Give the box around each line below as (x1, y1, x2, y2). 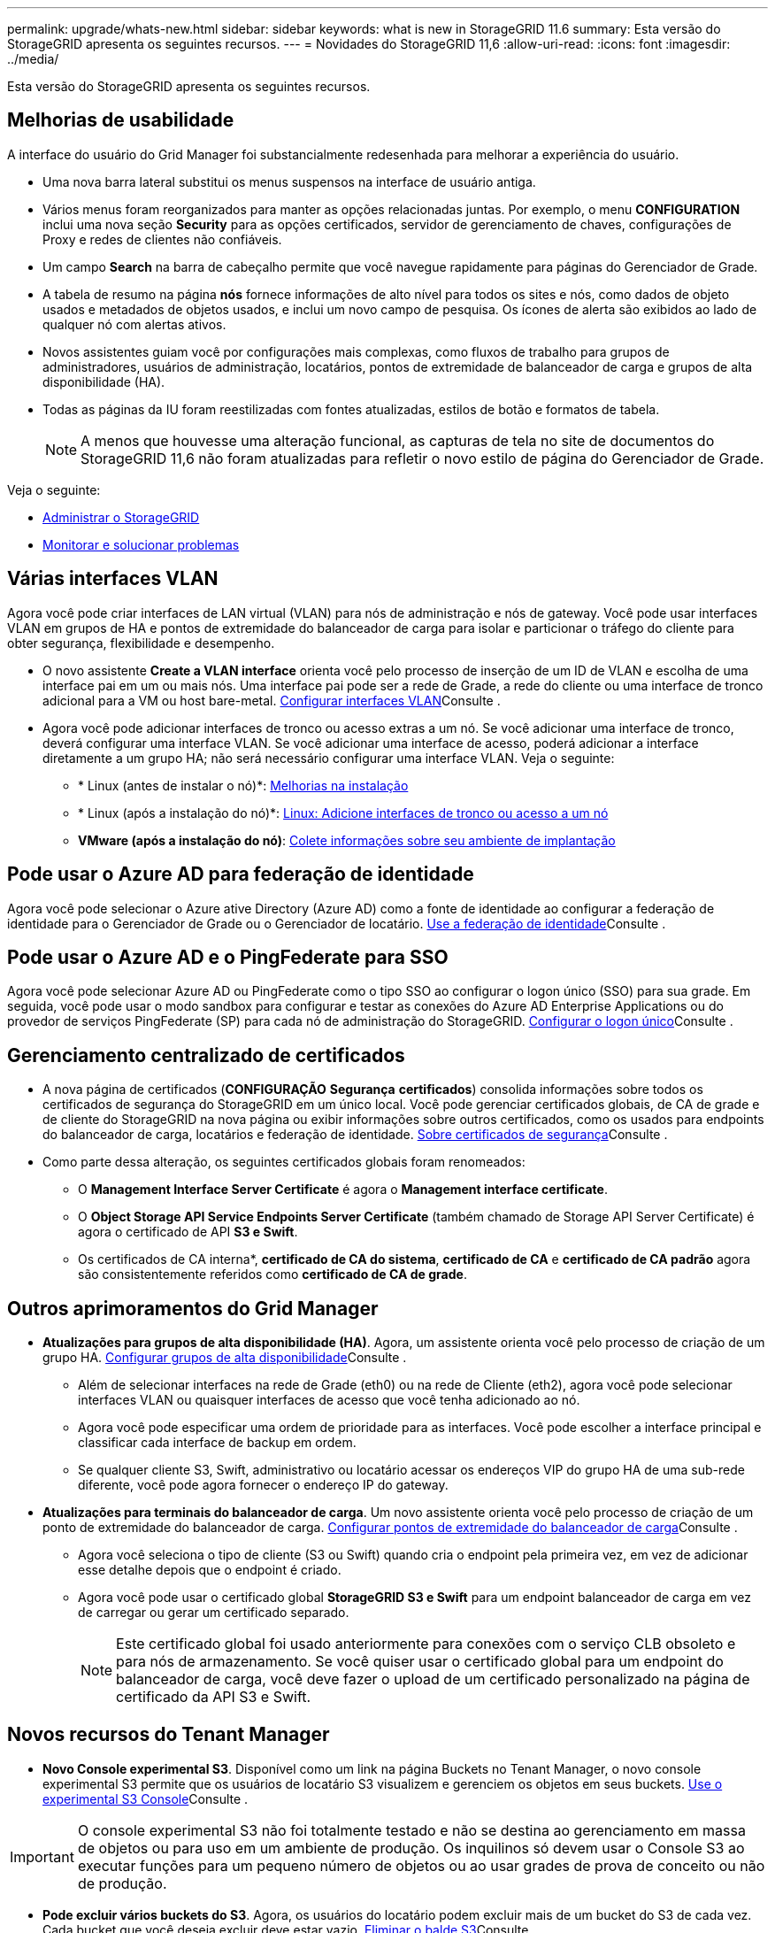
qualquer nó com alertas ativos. (42, 316, 226, 332)
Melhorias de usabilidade (7, 109, 234, 132)
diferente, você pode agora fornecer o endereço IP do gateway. (78, 1477, 449, 1493)
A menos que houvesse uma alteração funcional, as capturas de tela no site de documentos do (81, 431, 715, 450)
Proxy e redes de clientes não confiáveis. (42, 231, 282, 247)
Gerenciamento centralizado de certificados (7, 1044, 405, 1067)
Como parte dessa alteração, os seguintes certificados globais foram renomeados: (42, 1154, 526, 1170)
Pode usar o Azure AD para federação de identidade (7, 863, 474, 886)
